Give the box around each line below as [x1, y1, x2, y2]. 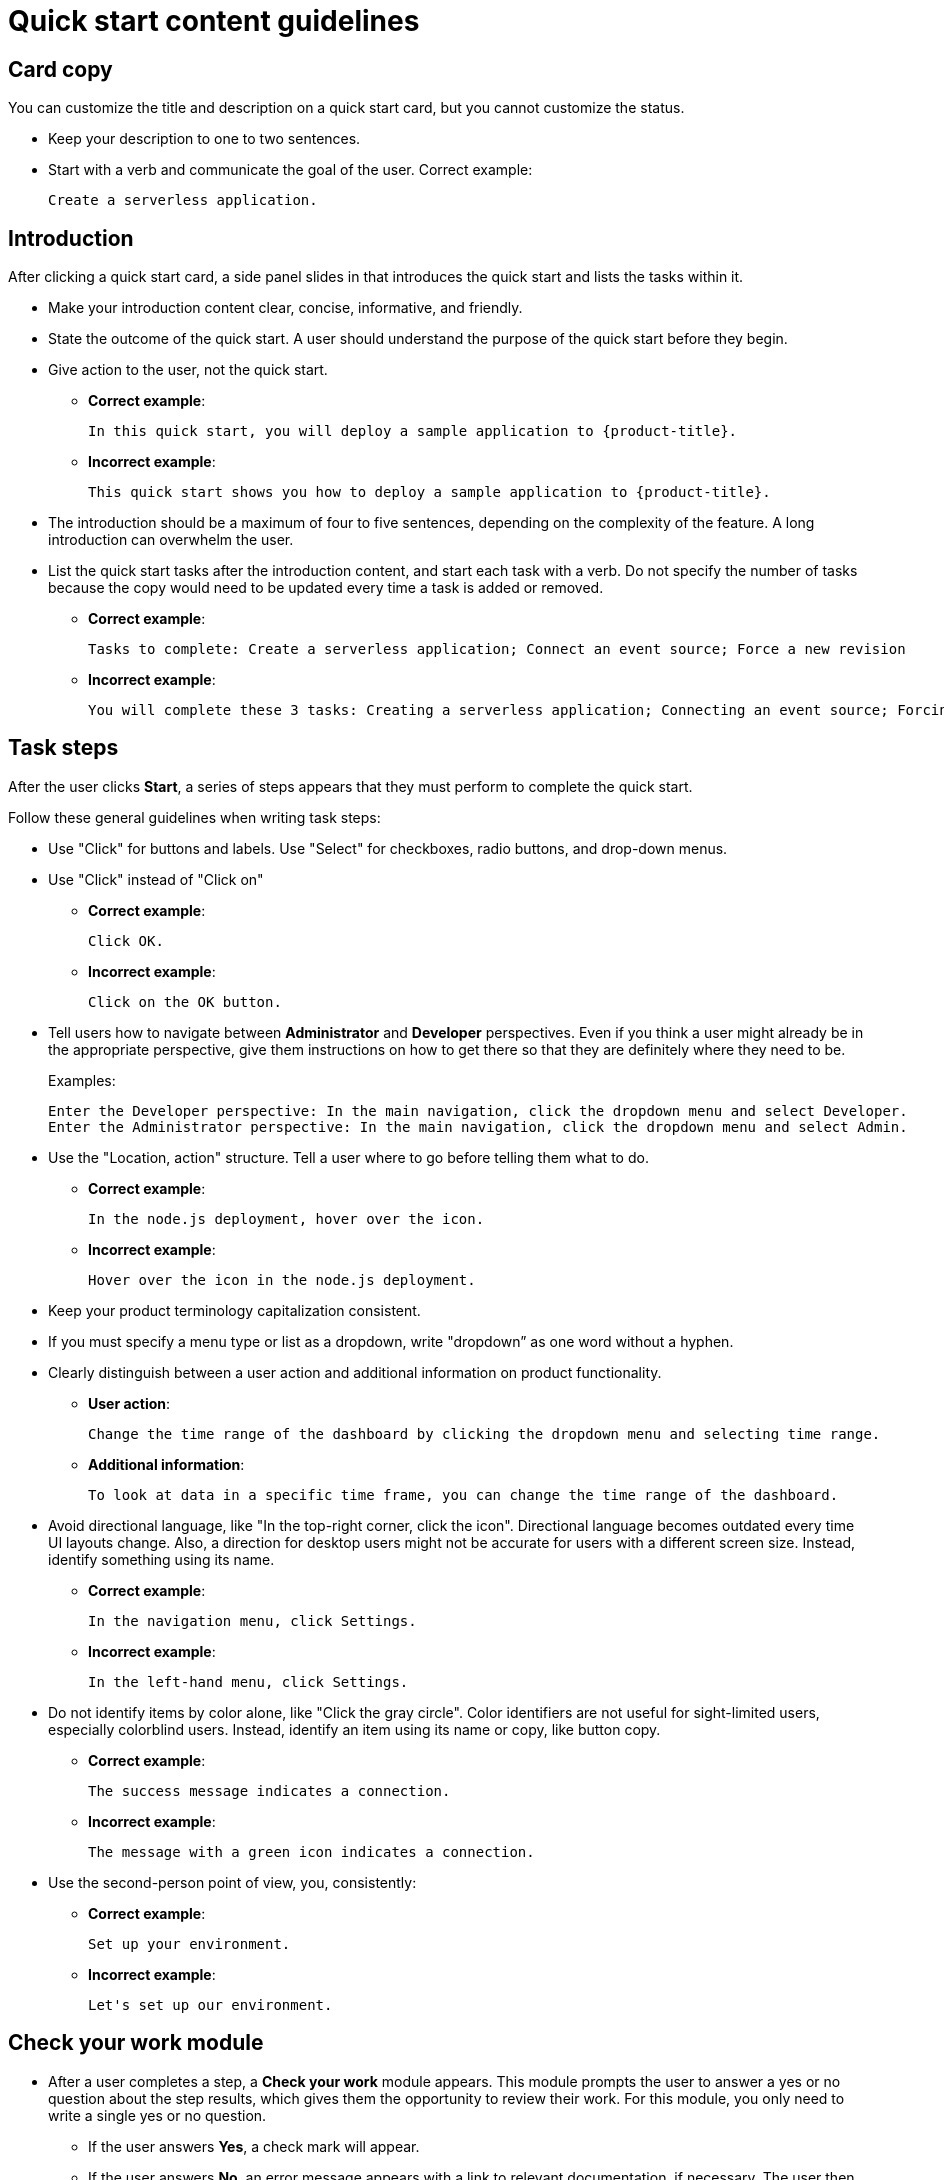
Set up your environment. [88, 1935, 291, 1952]
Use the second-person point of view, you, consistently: [48, 1873, 417, 1891]
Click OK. [88, 932, 164, 949]
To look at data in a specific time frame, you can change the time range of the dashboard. [88, 1486, 839, 1503]
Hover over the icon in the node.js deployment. [88, 1271, 476, 1288]
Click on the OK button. [88, 993, 282, 1010]
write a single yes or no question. [48, 2106, 267, 2124]
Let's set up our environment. [88, 1996, 333, 2013]
